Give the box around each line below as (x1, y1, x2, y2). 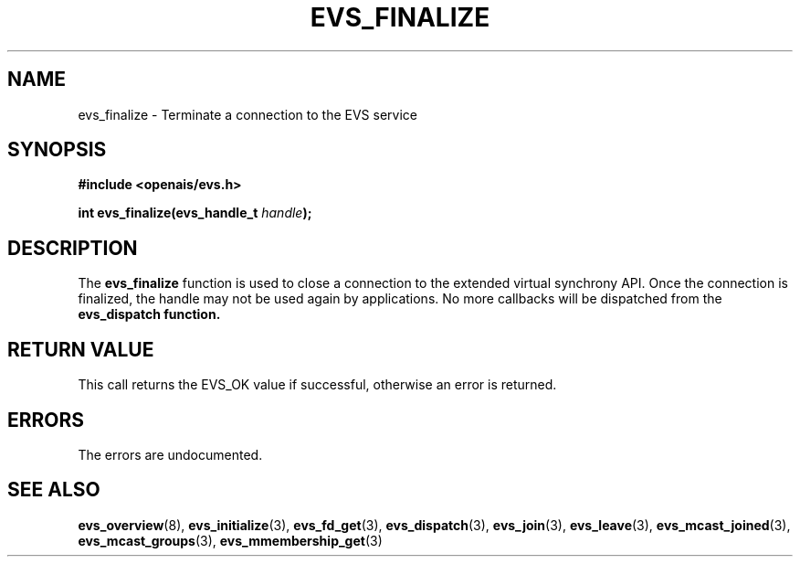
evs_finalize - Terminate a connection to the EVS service (78, 106, 417, 122)
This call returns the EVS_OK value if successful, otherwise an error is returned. (78, 377, 557, 393)
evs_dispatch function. (78, 306, 221, 323)
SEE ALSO (7, 478, 100, 502)
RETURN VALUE (7, 337, 154, 361)
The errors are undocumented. (78, 446, 263, 463)
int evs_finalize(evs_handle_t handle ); (78, 205, 312, 221)
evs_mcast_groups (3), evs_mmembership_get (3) (78, 532, 383, 548)
